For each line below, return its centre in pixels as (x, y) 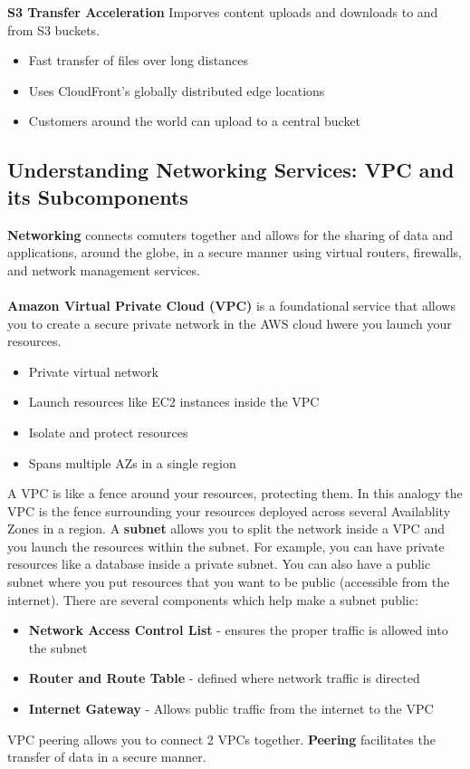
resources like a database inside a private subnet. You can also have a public (219, 564)
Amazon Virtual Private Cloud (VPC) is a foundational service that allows (231, 305)
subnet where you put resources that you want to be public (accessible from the (229, 582)
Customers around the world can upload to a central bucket (195, 121)
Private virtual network (93, 371)
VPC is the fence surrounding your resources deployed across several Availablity (229, 510)
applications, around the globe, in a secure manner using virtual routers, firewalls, (235, 252)
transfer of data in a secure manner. (107, 757)
